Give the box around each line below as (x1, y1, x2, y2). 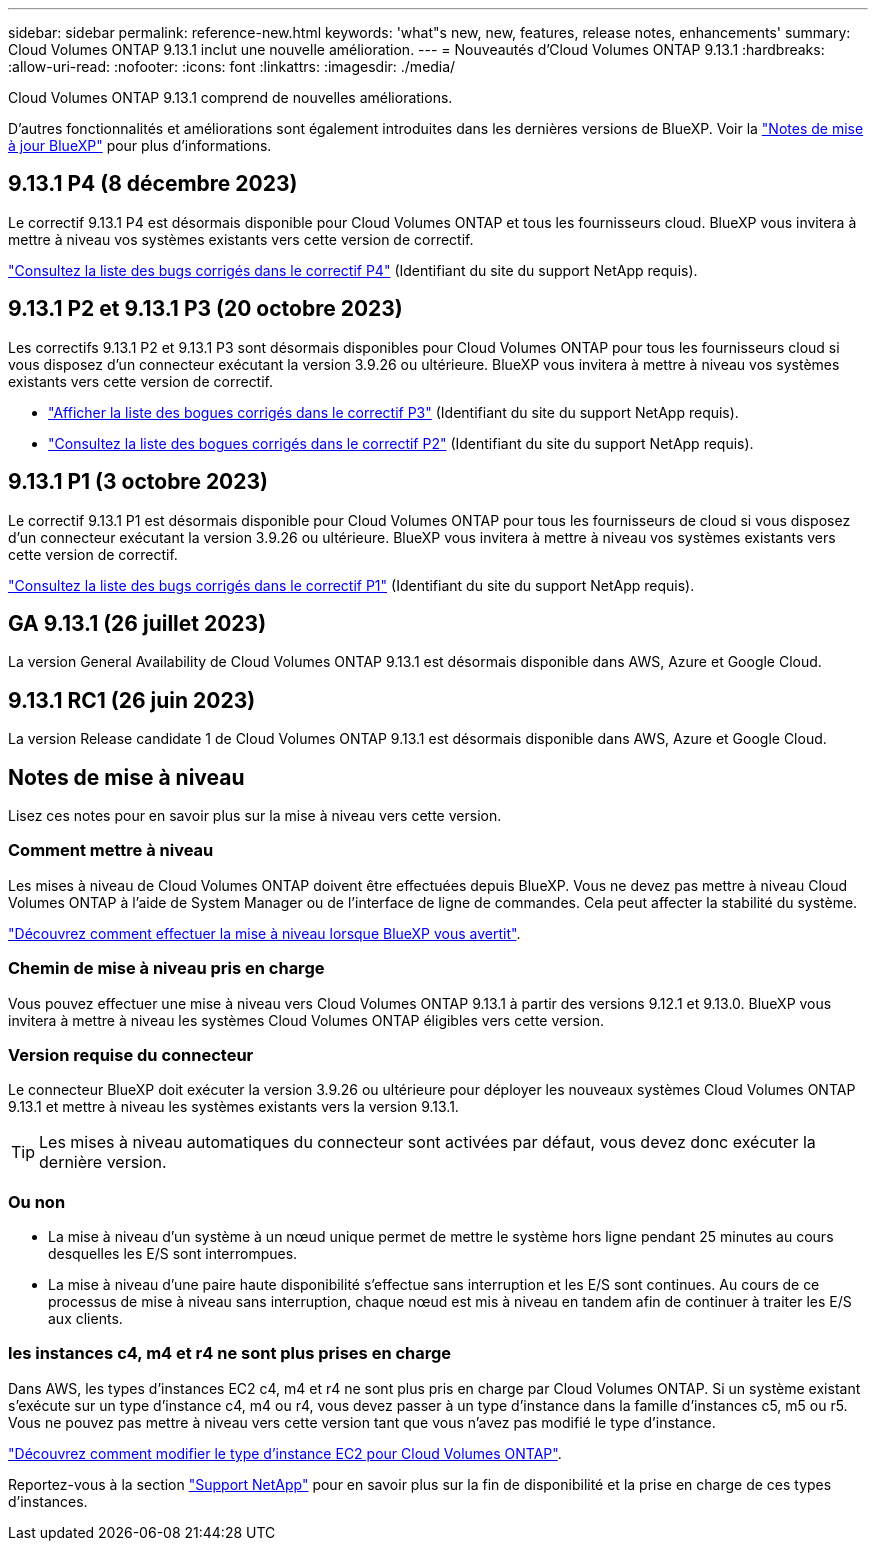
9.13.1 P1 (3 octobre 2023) (8, 469, 268, 495)
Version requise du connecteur (8, 1044, 254, 1065)
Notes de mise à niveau (8, 764, 245, 790)
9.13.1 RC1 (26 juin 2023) (8, 687, 256, 713)
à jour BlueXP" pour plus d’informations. (8, 137, 272, 154)
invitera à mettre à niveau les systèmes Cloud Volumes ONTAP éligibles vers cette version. (8, 1011, 604, 1029)
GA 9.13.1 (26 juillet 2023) (8, 610, 267, 636)
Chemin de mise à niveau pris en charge (8, 958, 325, 979)
